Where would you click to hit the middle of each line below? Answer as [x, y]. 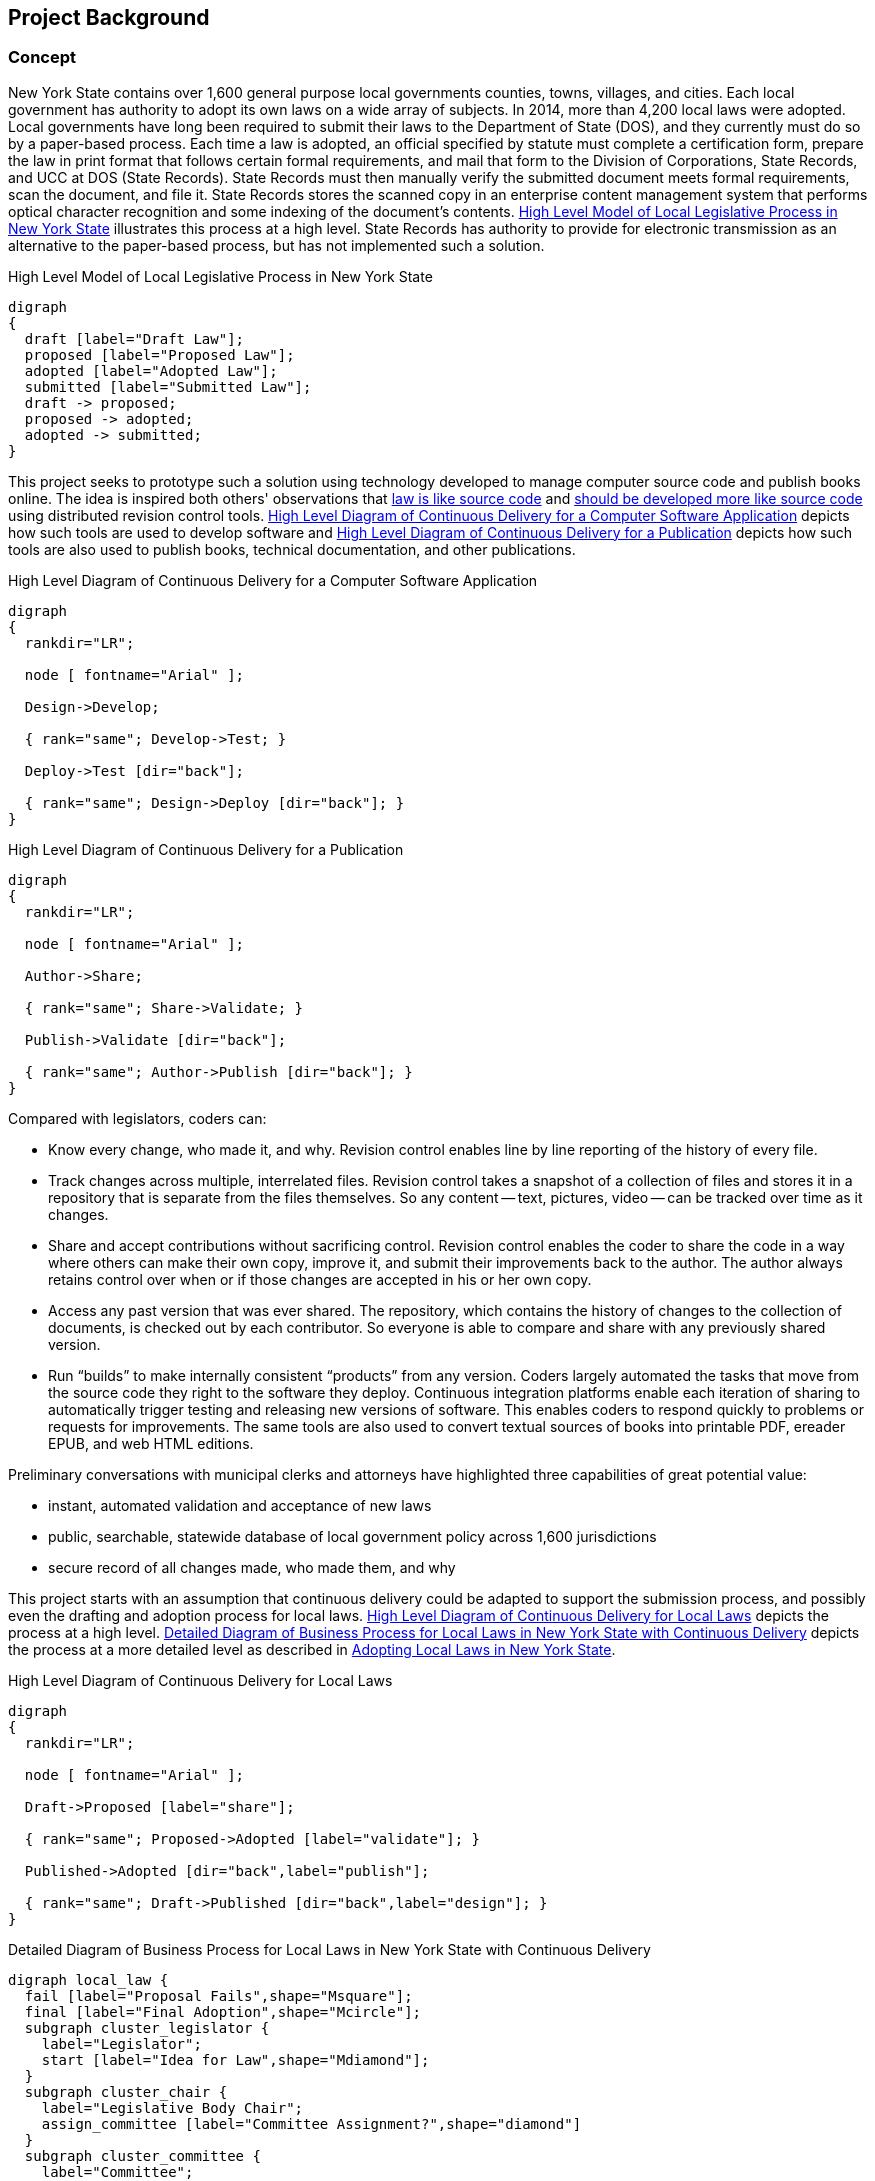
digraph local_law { [88, 1979]
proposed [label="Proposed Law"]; [159, 354]
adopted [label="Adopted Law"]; [151, 370]
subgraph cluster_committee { [142, 2155]
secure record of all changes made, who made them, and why [252, 1567]
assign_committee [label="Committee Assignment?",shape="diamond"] [311, 2123]
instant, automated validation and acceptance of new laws [240, 1505]
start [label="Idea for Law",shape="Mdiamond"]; [235, 2059]
